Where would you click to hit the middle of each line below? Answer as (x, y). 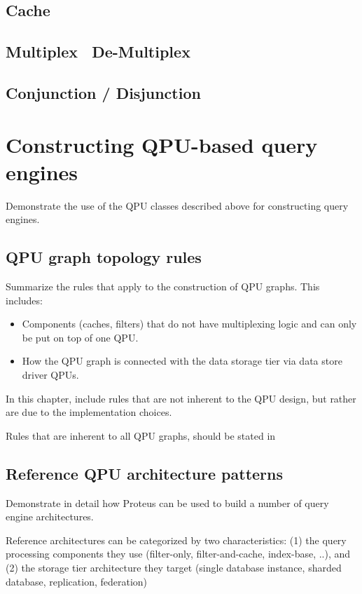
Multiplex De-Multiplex (98, 52)
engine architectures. (50, 517)
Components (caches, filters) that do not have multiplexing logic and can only (189, 324)
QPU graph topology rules (104, 257)
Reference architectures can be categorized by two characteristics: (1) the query (176, 540)
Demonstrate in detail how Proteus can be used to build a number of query (167, 502)
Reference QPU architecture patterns (145, 473)
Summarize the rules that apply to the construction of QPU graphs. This (163, 286)
